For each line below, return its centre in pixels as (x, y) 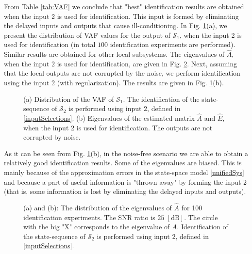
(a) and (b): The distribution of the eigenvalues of (98, 207)
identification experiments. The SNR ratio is (89, 217)
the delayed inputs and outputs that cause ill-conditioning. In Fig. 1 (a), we (116, 25)
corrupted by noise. (52, 137)
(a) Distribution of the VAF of (69, 99)
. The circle (201, 217)
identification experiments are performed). (173, 44)
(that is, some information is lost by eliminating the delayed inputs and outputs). (125, 191)
